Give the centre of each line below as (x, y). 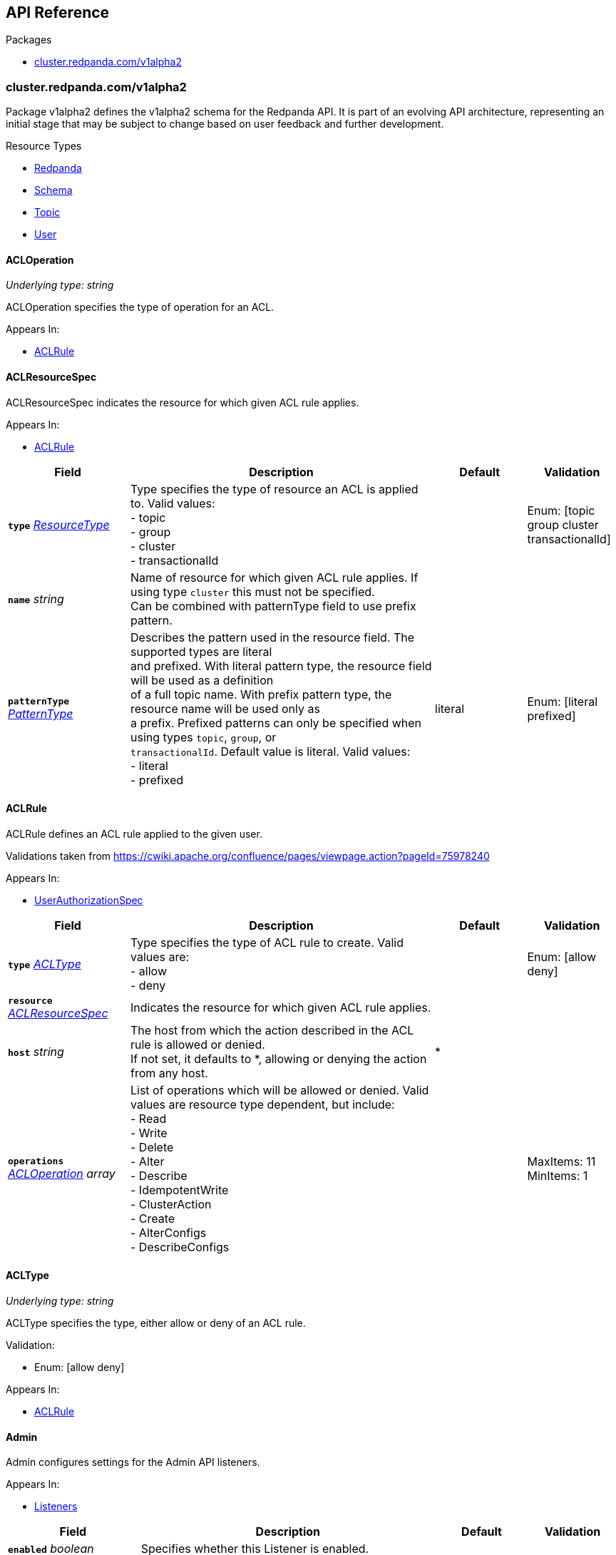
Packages (29, 40)
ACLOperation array (62, 1174)
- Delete (152, 1147)
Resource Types (44, 146)
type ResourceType (59, 524)
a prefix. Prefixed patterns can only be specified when (276, 723)
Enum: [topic (561, 510)
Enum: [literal (563, 701)
